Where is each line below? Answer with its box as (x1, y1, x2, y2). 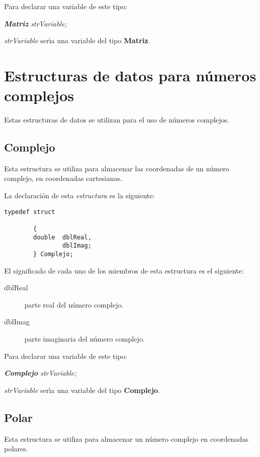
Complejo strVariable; (4, 368, 77, 378)
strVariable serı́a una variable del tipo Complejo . (4, 384, 160, 395)
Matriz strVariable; (4, 18, 67, 28)
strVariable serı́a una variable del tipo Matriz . (4, 35, 151, 46)
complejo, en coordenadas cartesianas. (4, 173, 123, 184)
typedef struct (4, 208, 55, 216)
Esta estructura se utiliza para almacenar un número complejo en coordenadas (4, 433, 249, 444)
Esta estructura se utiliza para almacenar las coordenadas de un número (4, 163, 229, 173)
